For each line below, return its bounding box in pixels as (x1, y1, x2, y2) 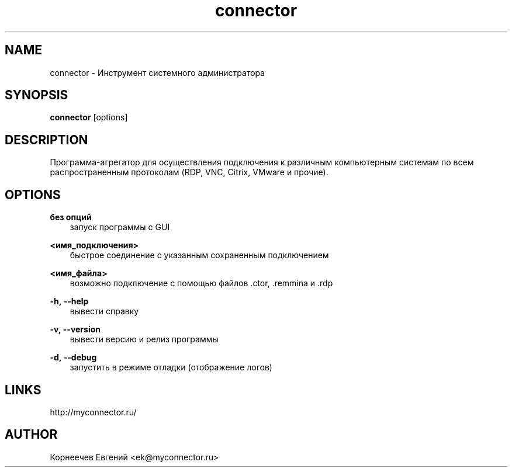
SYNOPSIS (5, 88, 68, 103)
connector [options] (50, 112, 128, 123)
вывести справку (70, 306, 139, 317)
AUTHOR (5, 427, 58, 442)
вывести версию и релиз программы (70, 334, 219, 345)
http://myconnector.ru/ (50, 407, 137, 417)
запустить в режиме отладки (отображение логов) (70, 362, 272, 373)
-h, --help (50, 296, 89, 307)
